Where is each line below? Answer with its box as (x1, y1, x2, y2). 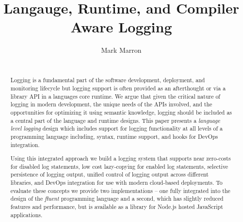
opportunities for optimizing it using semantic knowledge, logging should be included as (10, 108, 232, 116)
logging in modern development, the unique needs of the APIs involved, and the (10, 100, 212, 108)
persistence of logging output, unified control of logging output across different (10, 170, 209, 178)
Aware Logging (70, 17, 172, 37)
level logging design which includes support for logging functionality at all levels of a (10, 124, 223, 133)
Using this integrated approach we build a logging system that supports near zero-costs (10, 154, 231, 163)
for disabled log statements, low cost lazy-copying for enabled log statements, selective (10, 162, 228, 170)
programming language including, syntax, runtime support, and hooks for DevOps (10, 132, 218, 140)
